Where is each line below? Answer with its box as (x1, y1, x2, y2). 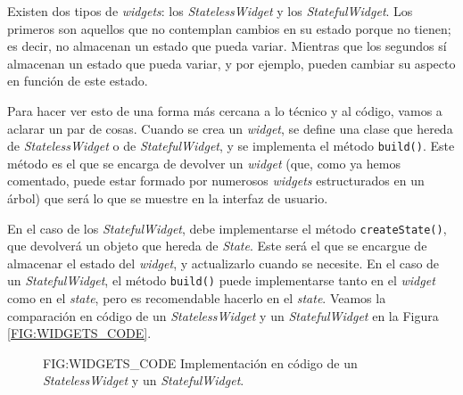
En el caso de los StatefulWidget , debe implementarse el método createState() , (7, 218, 447, 237)
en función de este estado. (7, 71, 148, 90)
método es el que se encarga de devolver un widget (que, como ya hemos (7, 153, 401, 172)
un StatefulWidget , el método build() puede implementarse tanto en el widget (7, 271, 435, 290)
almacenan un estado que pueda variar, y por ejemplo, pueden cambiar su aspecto (7, 53, 456, 72)
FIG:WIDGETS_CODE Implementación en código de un (43, 353, 358, 372)
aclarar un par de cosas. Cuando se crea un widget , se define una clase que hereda (7, 119, 453, 137)
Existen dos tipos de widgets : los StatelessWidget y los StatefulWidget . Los (7, 2, 413, 20)
